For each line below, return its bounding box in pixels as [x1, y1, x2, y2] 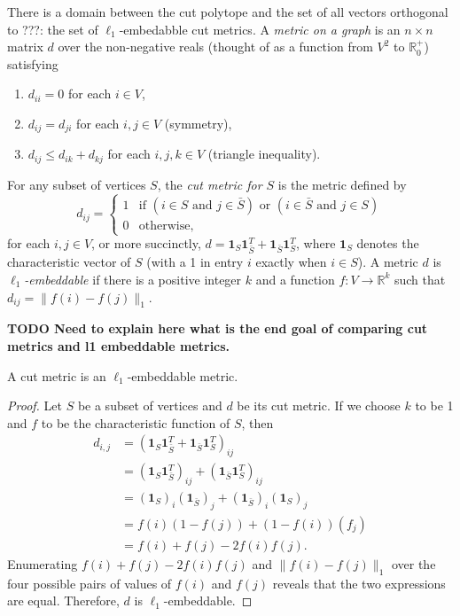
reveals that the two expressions [272, 573, 446, 592]
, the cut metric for [157, 175, 262, 193]
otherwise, [138, 219, 194, 232]
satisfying [7, 54, 58, 73]
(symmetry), [164, 113, 232, 132]
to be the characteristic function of [41, 413, 230, 432]
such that [394, 269, 446, 288]
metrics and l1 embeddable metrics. [7, 336, 230, 355]
